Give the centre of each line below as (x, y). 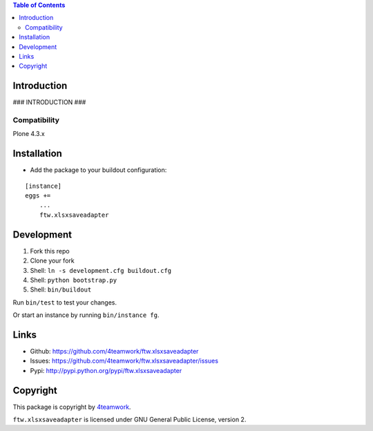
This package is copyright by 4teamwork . (72, 407)
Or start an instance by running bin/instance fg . (86, 315)
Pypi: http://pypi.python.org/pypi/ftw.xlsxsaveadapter (106, 370)
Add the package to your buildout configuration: (98, 170)
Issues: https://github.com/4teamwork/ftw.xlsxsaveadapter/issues (124, 361)
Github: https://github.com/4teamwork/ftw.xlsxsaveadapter (114, 352)
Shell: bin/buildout (61, 289)
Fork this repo (50, 251)
